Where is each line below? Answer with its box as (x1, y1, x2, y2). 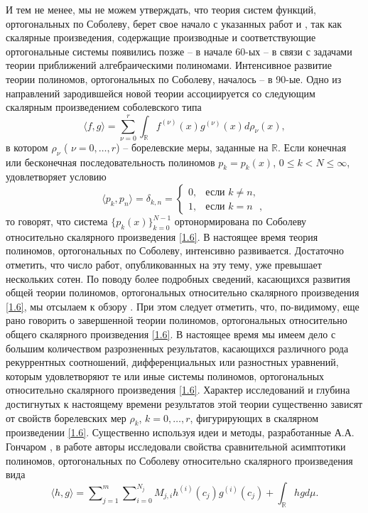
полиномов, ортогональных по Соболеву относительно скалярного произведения (6, 453, 353, 468)
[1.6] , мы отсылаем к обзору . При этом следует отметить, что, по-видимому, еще (6, 298, 359, 313)
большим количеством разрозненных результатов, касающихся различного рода (6, 340, 349, 355)
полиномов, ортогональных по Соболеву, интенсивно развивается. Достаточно (6, 243, 345, 258)
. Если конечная (278, 139, 347, 154)
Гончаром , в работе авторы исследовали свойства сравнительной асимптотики (6, 438, 346, 453)
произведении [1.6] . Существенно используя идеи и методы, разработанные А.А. (6, 425, 355, 440)
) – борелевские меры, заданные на (116, 139, 269, 154)
